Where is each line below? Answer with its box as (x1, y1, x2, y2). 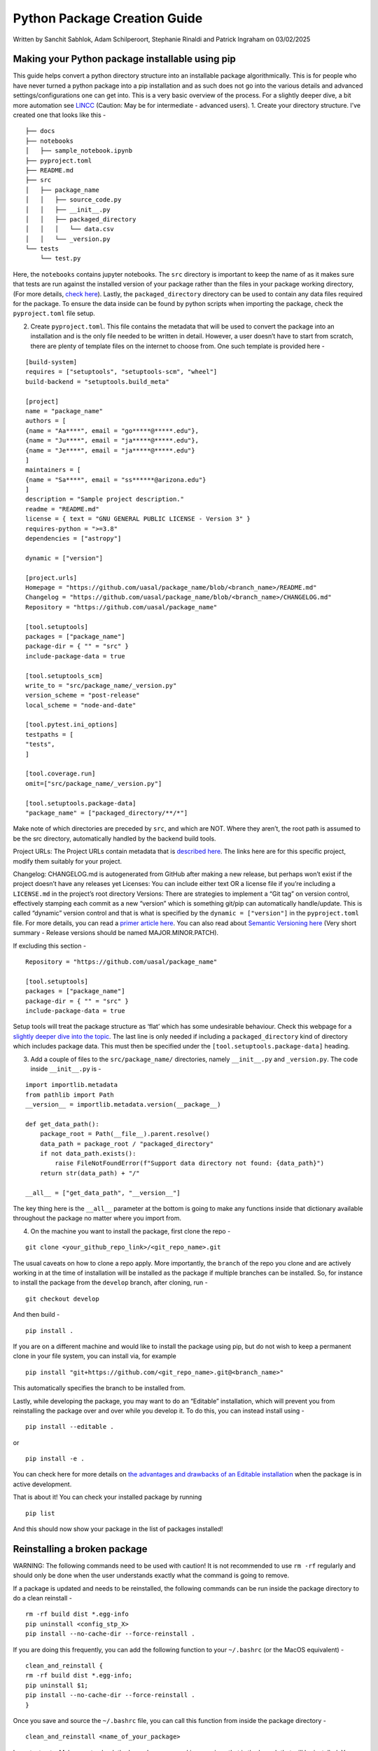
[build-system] (25, 358, 78, 366)
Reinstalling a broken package (13, 1543, 148, 1555)
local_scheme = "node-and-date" (25, 701, 136, 709)
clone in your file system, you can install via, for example (13, 1352, 176, 1360)
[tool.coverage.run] (25, 770, 96, 777)
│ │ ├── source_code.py (25, 196, 122, 204)
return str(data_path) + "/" (39, 1169, 140, 1177)
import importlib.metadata (25, 1081, 118, 1089)
